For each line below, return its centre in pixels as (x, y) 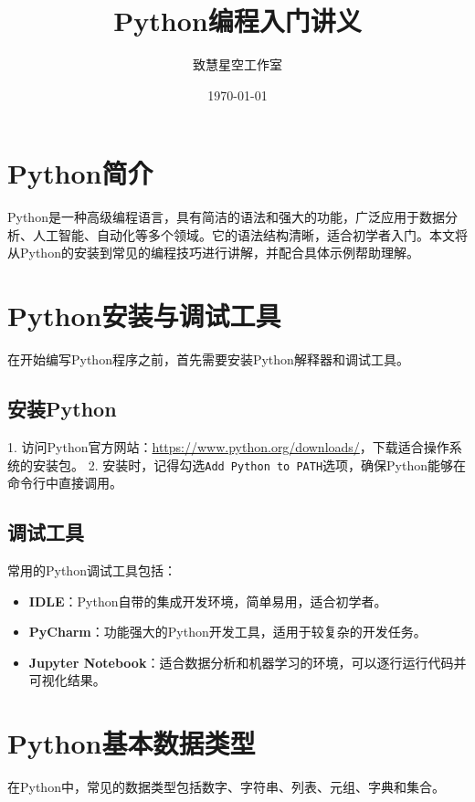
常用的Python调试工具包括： (92, 570)
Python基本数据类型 (132, 743)
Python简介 (80, 173)
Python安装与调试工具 (144, 316)
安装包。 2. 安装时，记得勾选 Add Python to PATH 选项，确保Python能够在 (249, 464)
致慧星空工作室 (237, 64)
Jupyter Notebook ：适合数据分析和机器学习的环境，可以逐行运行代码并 (248, 662)
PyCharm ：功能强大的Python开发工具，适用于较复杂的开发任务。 (227, 632)
